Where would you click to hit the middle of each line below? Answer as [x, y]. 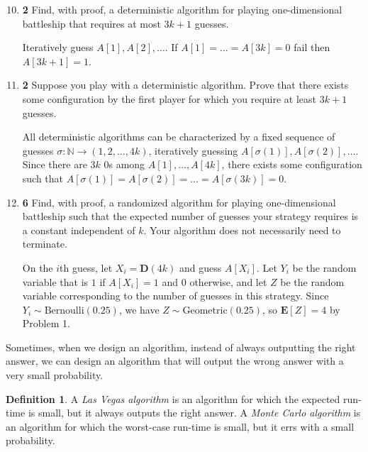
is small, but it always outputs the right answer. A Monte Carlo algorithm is [194, 413]
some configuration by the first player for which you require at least [169, 98]
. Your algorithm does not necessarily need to [242, 230]
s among [127, 164]
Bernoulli [64, 310]
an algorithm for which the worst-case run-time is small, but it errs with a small [180, 426]
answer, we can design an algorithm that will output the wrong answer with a [175, 361]
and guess [201, 267]
